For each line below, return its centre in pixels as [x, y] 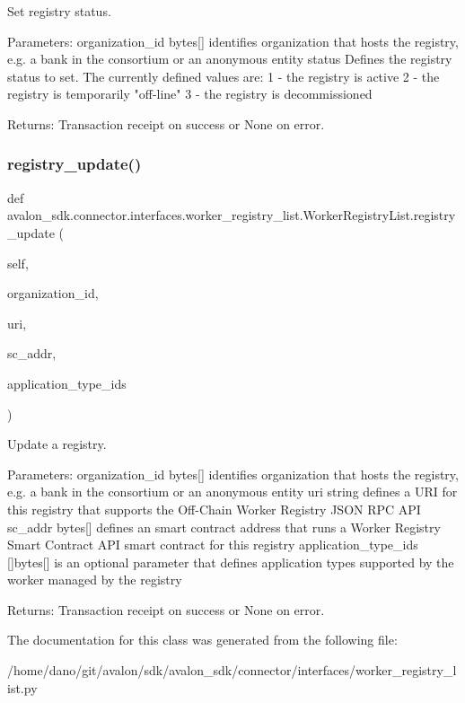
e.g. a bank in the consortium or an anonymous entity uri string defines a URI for [232, 492]
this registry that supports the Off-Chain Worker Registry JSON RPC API [214, 509]
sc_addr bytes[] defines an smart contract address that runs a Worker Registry [224, 527]
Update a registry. [57, 444]
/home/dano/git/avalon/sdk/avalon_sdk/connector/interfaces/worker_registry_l [232, 670]
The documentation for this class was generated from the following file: [202, 640]
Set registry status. [59, 11]
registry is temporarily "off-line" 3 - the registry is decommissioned [190, 94]
